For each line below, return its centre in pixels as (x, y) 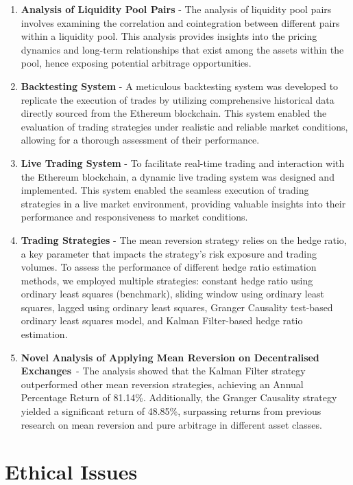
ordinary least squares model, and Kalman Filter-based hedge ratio (162, 320)
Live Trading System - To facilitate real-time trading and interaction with (183, 162)
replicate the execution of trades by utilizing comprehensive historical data (178, 99)
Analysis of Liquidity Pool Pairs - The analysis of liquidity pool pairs (176, 9)
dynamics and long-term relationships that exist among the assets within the (182, 49)
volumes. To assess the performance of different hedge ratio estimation (169, 267)
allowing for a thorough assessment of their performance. (140, 140)
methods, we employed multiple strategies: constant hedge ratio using (167, 280)
